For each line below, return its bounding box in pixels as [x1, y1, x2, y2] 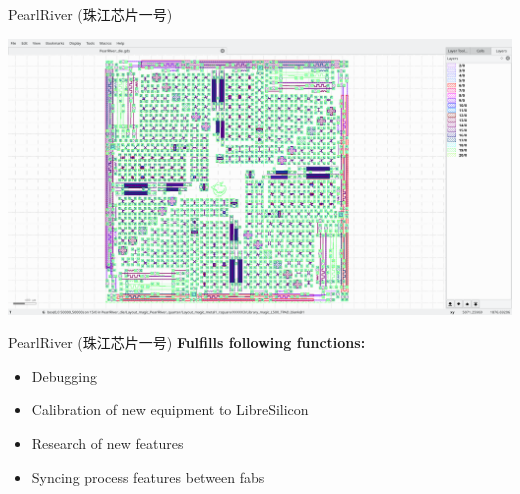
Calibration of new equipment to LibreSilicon [31, 399, 309, 420]
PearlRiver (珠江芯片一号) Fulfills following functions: [8, 332, 366, 353]
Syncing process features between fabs [31, 466, 265, 487]
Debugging [31, 365, 97, 386]
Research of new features [31, 433, 184, 454]
